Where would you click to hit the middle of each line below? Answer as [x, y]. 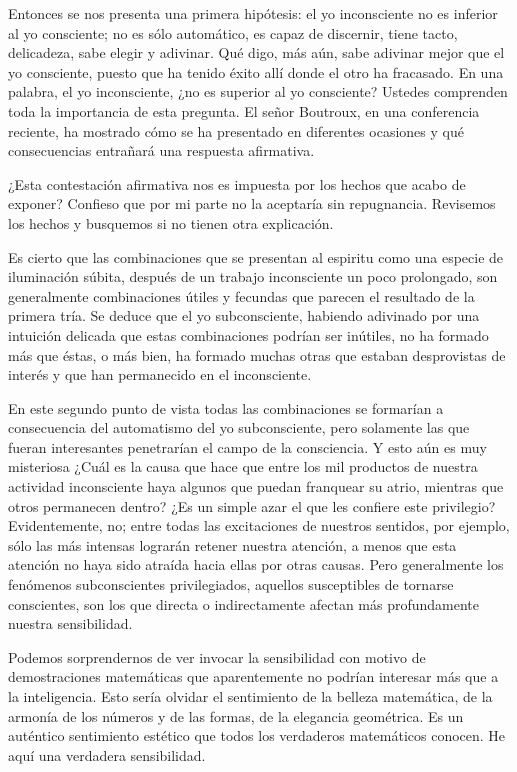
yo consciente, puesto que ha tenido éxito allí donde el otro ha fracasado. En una [256, 71]
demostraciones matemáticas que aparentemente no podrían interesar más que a [253, 676]
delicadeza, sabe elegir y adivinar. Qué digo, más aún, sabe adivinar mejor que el [256, 52]
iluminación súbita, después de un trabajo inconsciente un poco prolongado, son [253, 276]
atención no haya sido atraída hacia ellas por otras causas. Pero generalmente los [256, 564]
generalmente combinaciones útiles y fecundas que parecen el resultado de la [241, 295]
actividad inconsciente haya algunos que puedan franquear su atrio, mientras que [256, 486]
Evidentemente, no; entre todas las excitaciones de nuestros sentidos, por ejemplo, [259, 525]
